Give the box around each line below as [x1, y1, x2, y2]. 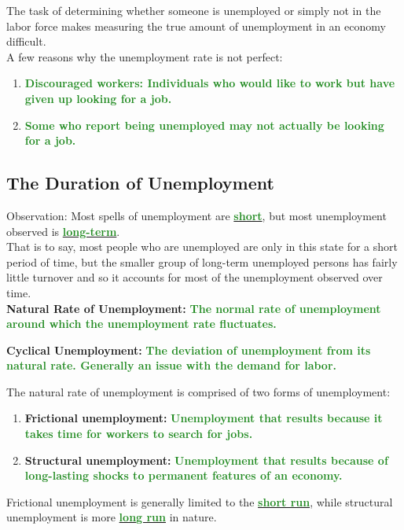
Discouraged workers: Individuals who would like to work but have [24, 75, 395, 91]
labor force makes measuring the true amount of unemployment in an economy [6, 17, 386, 34]
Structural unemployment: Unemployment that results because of [24, 451, 388, 468]
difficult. [6, 33, 46, 50]
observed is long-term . [6, 223, 120, 239]
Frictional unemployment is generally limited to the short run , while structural [6, 493, 393, 510]
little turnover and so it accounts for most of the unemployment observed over [6, 269, 383, 285]
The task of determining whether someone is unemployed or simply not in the [6, 2, 381, 18]
